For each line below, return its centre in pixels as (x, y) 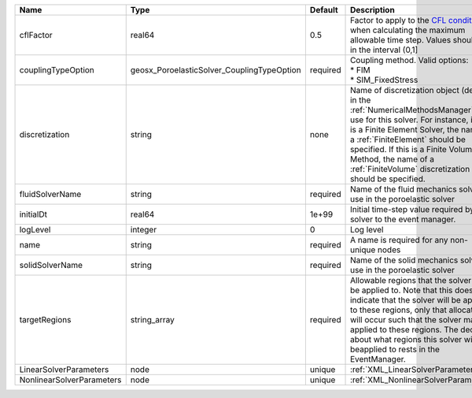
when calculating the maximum (408, 30)
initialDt (33, 214)
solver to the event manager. (403, 219)
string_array (152, 320)
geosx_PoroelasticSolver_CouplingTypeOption (216, 70)
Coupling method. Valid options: (409, 60)
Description (372, 10)
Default (324, 10)
